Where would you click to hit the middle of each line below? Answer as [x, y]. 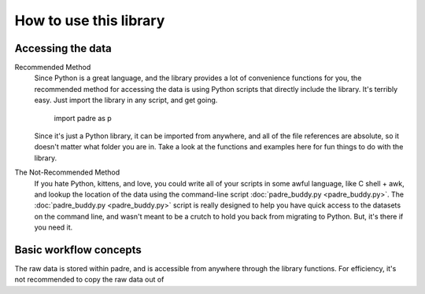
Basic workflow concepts [78, 250]
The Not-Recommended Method [67, 172]
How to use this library [90, 20]
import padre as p [83, 118]
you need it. [54, 227]
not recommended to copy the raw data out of [89, 280]
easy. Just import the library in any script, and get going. [126, 100]
